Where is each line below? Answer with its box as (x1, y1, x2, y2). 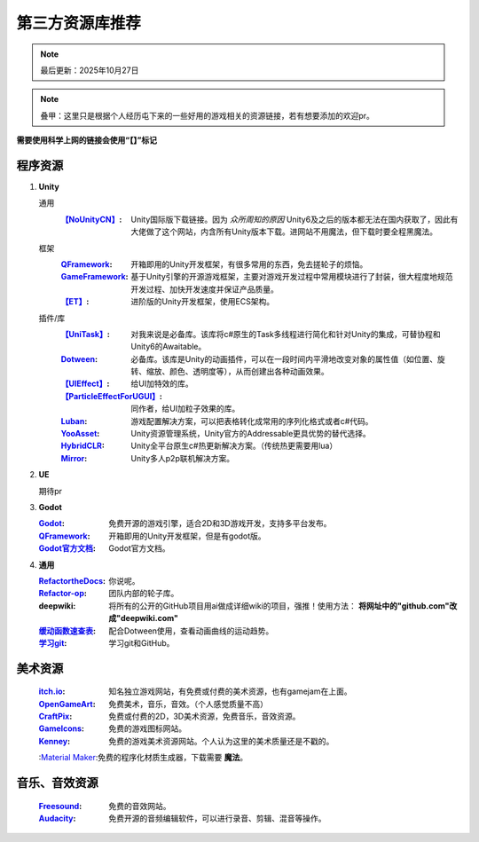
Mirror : (60, 452, 88, 463)
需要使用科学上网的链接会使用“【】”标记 (16, 135, 158, 146)
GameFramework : (60, 271, 129, 282)
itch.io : (38, 686, 66, 696)
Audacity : (38, 813, 76, 824)
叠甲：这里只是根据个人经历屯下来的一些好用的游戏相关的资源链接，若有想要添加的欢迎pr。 (40, 110, 374, 121)
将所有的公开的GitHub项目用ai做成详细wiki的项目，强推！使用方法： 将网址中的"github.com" (108, 600, 450, 611)
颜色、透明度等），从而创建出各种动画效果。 (169, 366, 329, 377)
